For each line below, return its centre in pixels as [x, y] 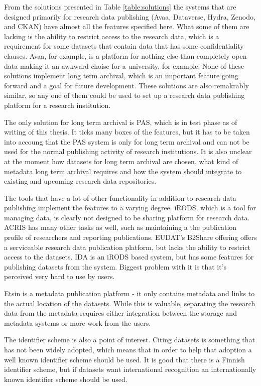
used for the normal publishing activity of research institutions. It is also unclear [128, 151]
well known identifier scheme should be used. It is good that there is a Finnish [124, 359]
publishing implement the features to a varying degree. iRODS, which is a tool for [130, 208]
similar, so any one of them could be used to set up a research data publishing [124, 95]
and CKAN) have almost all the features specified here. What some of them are [127, 26]
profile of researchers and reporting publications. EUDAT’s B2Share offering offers [130, 237]
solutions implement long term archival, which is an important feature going [121, 76]
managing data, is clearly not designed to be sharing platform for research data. [127, 217]
